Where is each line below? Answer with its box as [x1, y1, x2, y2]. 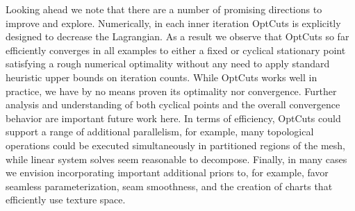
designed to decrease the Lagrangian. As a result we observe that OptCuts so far [6, 29, 349, 44]
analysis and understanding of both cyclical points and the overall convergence [6, 97, 340, 112]
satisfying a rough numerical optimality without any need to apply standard [6, 56, 330, 71]
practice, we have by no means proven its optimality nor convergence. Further [6, 83, 337, 98]
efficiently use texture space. [6, 192, 126, 207]
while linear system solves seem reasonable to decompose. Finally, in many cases [6, 151, 347, 166]
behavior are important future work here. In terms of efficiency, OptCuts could [6, 110, 341, 125]
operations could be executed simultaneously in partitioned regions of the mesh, [6, 137, 345, 152]
